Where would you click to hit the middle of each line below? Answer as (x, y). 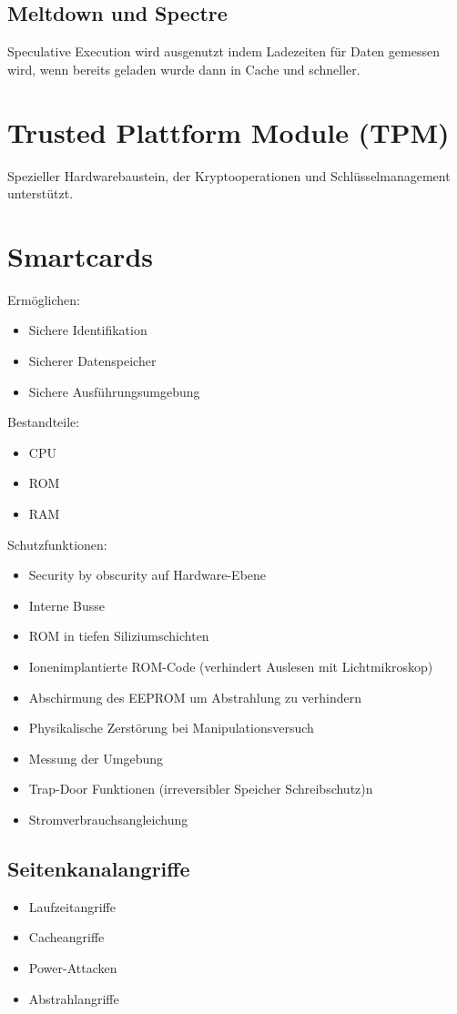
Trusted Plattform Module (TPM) (228, 132)
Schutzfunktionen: (57, 544)
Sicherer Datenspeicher (92, 361)
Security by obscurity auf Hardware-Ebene (147, 575)
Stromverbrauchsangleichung (108, 819)
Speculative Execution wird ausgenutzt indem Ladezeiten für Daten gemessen (223, 51)
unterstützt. (41, 193)
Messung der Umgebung (96, 758)
